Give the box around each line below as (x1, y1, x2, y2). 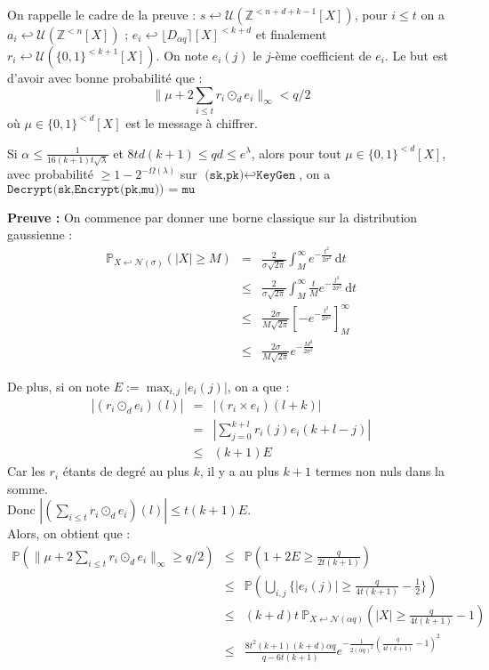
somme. (7, 479, 48, 497)
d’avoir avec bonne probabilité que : (7, 69, 203, 86)
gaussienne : (7, 225, 73, 244)
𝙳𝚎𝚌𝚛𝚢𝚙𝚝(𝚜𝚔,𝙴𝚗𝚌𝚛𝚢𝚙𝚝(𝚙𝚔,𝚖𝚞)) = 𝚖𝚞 (7, 182, 196, 196)
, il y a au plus (199, 462, 279, 480)
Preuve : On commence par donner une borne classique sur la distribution (7, 207, 418, 226)
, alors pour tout (251, 143, 341, 162)
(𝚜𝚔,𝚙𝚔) (204, 169, 244, 182)
